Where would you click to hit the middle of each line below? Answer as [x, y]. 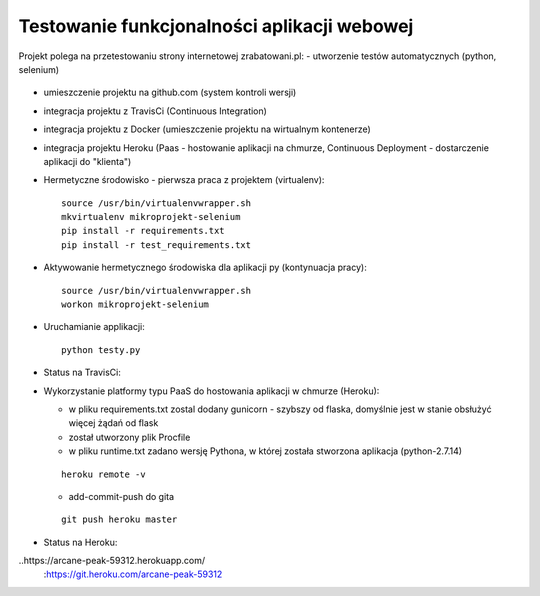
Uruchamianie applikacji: [94, 327]
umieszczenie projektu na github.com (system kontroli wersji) [170, 92]
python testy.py [101, 349]
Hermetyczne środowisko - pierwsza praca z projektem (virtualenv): [184, 180]
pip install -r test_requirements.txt [156, 244]
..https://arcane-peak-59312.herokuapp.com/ [112, 561]
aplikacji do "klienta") [87, 161]
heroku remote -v [103, 474]
